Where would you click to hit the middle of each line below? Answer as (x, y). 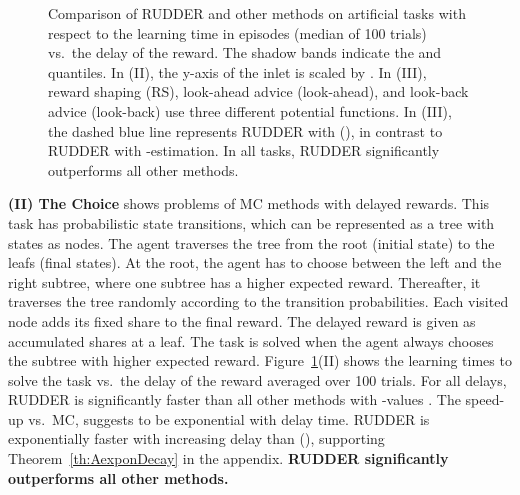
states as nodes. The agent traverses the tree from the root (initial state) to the (251, 242)
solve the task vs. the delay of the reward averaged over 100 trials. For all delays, (257, 379)
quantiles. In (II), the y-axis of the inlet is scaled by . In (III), (237, 71)
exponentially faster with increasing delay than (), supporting (196, 438)
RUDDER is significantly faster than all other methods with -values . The (234, 399)
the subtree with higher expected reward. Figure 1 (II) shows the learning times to (260, 360)
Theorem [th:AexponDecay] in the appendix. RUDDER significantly (228, 458)
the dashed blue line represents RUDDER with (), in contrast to (245, 130)
